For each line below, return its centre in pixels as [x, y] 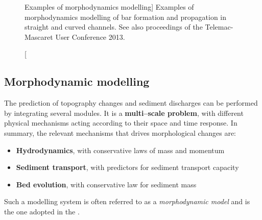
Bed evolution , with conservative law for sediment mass [106, 184]
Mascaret [39, 36]
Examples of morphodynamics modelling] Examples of [109, 7]
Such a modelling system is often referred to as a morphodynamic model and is [127, 201]
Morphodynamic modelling [77, 81]
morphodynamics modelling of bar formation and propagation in [126, 17]
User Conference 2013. [90, 36]
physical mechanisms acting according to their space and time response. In [121, 123]
